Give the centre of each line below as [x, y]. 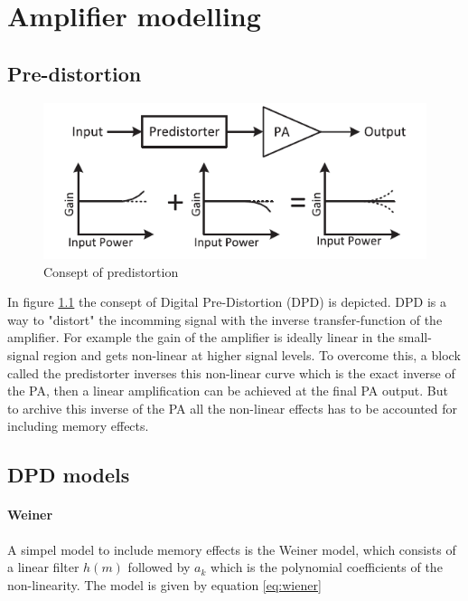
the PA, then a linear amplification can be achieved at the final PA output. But [228, 391]
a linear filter [43, 567]
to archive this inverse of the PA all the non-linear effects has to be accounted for [233, 408]
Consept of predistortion [111, 271]
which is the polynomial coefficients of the [327, 567]
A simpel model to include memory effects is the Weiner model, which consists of [232, 549]
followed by [159, 567]
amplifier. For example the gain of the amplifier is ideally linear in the [201, 337]
